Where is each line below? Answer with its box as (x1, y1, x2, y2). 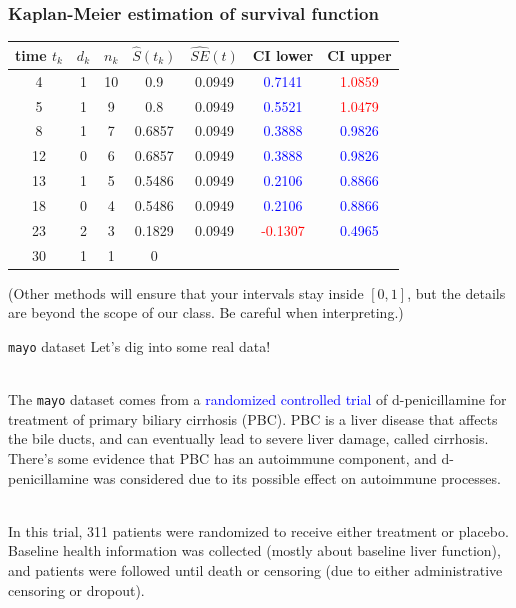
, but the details (407, 282, 506, 303)
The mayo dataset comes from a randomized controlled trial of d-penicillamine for (8, 389, 507, 410)
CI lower (252, 44, 314, 65)
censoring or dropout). (8, 579, 145, 600)
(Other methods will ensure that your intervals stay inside (8, 282, 364, 303)
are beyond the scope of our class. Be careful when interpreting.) (8, 302, 404, 323)
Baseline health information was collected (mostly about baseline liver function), (8, 540, 501, 561)
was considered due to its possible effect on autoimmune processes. (93, 467, 501, 488)
